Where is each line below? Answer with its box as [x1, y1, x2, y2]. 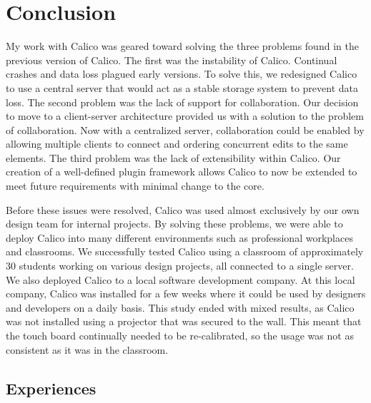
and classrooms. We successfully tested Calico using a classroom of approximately [6, 244, 364, 259]
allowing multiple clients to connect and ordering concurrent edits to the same [6, 136, 348, 151]
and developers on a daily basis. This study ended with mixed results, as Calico [6, 300, 355, 315]
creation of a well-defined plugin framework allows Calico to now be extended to [6, 164, 357, 179]
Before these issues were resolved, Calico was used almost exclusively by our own [6, 202, 360, 217]
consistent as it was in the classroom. [6, 342, 169, 357]
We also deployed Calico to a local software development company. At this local [6, 272, 355, 287]
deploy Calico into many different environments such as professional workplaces [6, 230, 353, 245]
